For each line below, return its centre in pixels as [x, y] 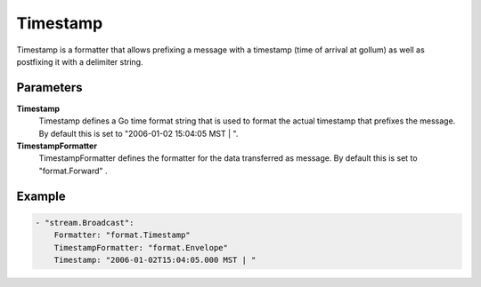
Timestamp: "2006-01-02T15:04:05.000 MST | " [155, 259]
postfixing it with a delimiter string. [80, 61]
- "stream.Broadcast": [85, 223]
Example [41, 196]
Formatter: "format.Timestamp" [122, 235]
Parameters [49, 88]
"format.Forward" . [73, 171]
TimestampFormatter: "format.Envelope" [141, 247]
